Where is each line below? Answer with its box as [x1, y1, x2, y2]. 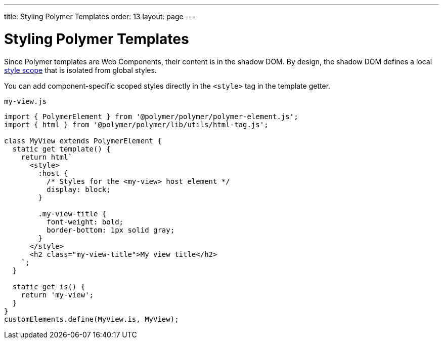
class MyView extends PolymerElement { [4, 136, 162, 145]
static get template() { [12, 144, 111, 153]
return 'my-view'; [21, 290, 94, 299]
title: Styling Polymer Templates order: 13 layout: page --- [4, 12, 195, 21]
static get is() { [12, 282, 85, 291]
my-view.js [4, 97, 47, 105]
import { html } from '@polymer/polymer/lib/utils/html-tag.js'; [4, 120, 269, 129]
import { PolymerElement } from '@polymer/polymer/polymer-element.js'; [4, 112, 298, 121]
